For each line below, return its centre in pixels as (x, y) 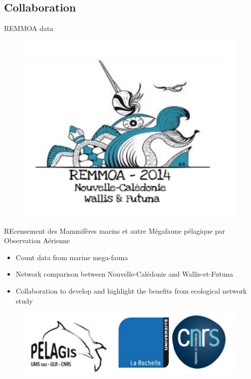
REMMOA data (29, 28)
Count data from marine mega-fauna (72, 257)
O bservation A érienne (37, 240)
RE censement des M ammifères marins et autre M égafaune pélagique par (115, 230)
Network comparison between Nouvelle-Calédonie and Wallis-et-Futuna (124, 274)
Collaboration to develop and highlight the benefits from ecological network (131, 290)
